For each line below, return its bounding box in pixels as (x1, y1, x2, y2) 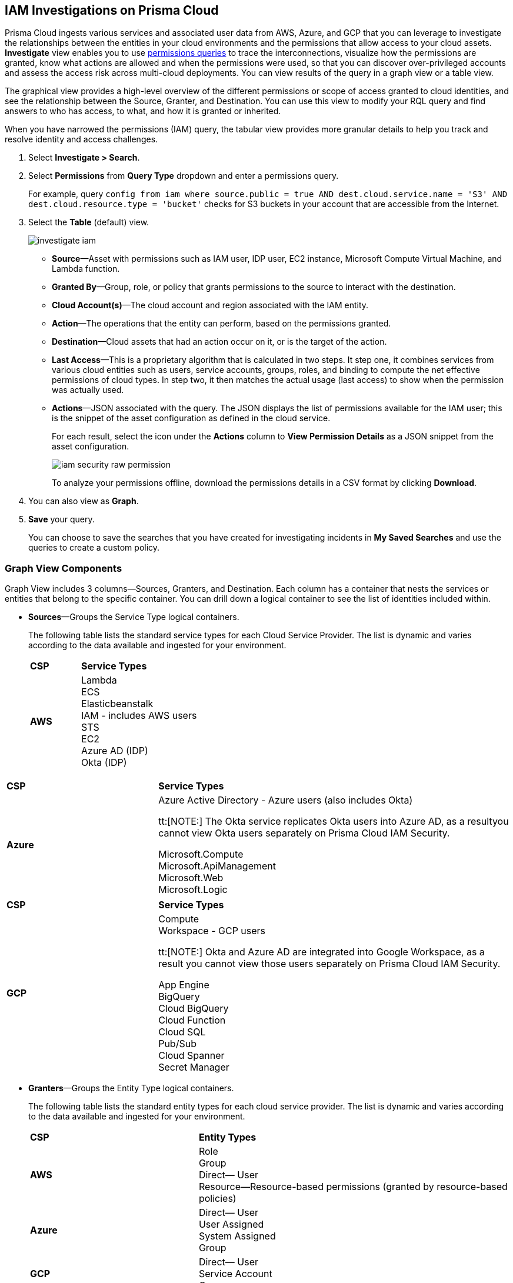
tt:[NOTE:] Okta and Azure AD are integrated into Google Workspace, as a (158, 946, 485, 958)
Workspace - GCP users (158, 925, 266, 937)
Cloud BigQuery (158, 1002, 229, 1015)
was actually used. (52, 385, 124, 395)
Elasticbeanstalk (81, 698, 154, 710)
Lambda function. (52, 264, 120, 274)
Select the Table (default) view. (28, 217, 149, 228)
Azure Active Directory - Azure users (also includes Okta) (158, 794, 413, 807)
